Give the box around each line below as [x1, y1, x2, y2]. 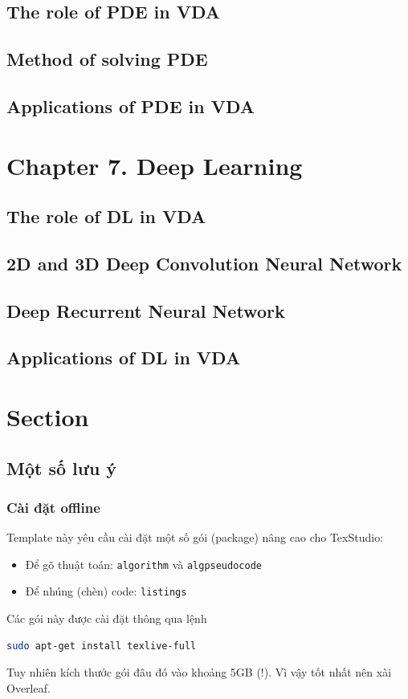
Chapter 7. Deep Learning [6, 148, 303, 181]
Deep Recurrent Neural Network [6, 298, 285, 323]
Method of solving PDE [6, 47, 208, 71]
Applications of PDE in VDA [6, 93, 255, 118]
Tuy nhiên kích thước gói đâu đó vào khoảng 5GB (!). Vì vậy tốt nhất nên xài [6, 664, 392, 681]
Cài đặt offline [6, 497, 100, 517]
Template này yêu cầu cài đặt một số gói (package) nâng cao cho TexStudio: [6, 529, 384, 546]
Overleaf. [6, 679, 51, 696]
